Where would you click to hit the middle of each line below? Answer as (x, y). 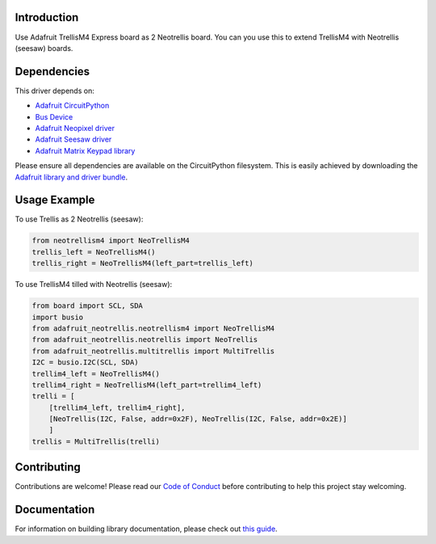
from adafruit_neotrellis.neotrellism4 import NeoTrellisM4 (153, 328)
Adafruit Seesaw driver (73, 139)
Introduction (47, 17)
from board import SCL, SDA (87, 306)
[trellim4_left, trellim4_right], (117, 407)
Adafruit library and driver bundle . (71, 177)
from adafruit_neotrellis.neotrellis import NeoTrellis (145, 340)
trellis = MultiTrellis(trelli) (96, 441)
